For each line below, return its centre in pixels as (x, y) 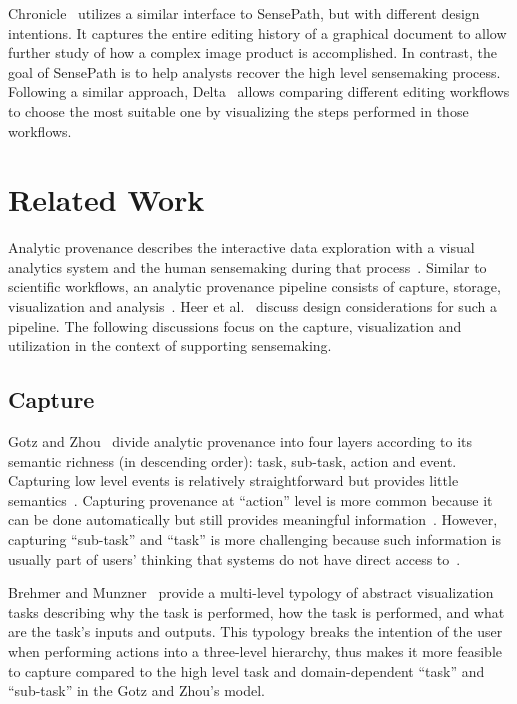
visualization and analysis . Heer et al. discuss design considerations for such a (252, 306)
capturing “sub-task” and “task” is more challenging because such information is (254, 539)
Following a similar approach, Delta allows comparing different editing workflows (259, 91)
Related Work (106, 199)
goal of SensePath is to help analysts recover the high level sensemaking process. (254, 71)
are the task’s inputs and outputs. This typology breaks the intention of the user (255, 631)
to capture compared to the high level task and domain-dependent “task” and (246, 670)
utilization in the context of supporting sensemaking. (170, 345)
